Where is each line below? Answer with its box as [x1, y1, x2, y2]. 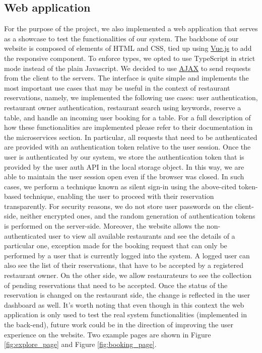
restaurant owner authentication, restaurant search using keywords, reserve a [4, 102, 241, 112]
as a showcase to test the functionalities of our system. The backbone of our [4, 33, 239, 43]
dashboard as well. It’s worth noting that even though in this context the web [4, 299, 244, 310]
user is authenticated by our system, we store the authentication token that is [4, 151, 244, 162]
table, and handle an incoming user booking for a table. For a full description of [4, 112, 251, 122]
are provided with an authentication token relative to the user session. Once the [4, 142, 251, 152]
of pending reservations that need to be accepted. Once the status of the [4, 279, 228, 290]
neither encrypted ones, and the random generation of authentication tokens [20, 210, 255, 221]
